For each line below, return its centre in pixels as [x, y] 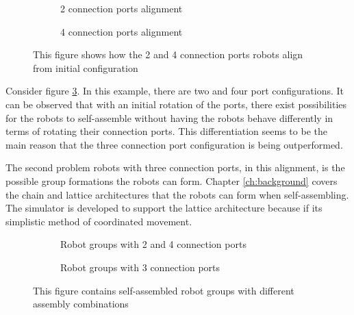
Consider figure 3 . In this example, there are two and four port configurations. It [175, 91]
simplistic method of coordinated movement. [99, 221]
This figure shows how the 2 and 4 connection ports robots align [168, 54]
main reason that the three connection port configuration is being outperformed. [174, 144]
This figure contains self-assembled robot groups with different [164, 290]
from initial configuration [86, 67]
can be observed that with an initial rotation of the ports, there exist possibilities [176, 104]
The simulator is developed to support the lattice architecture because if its [164, 208]
